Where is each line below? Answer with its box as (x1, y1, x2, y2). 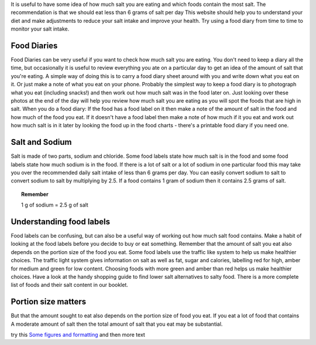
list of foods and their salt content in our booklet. (11, 282, 129, 289)
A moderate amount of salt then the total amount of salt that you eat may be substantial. (11, 320, 223, 327)
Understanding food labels (11, 217, 111, 226)
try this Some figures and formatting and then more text (11, 332, 146, 338)
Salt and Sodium (11, 137, 72, 147)
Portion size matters (11, 297, 87, 307)
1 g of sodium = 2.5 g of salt (21, 201, 89, 208)
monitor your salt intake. (11, 25, 70, 32)
